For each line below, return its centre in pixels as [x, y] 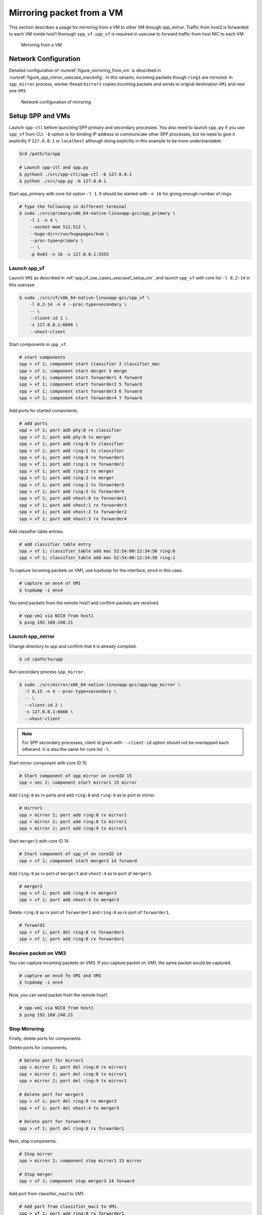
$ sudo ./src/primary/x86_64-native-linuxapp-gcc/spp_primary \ [97, 213]
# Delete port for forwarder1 [55, 1122]
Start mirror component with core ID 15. [48, 763]
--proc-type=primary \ [56, 240]
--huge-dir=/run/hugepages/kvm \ [69, 234]
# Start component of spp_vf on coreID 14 [70, 854]
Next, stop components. [33, 1141]
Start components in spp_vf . [38, 344]
